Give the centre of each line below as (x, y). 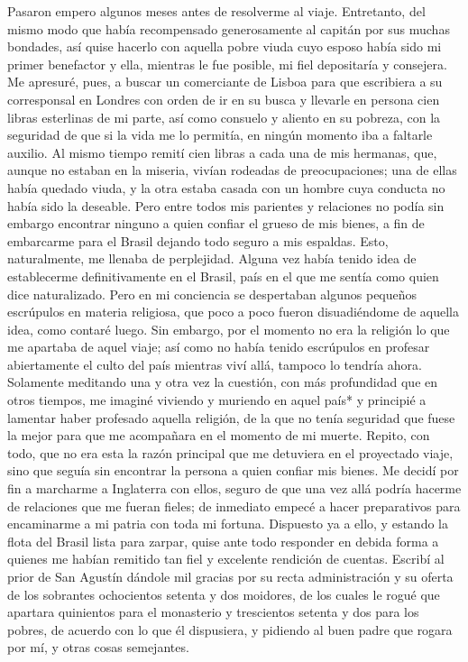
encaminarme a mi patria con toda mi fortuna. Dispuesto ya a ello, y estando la (228, 524)
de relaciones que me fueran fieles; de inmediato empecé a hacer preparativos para (234, 506)
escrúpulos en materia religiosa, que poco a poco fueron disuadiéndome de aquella (233, 312)
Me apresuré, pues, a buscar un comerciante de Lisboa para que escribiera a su (225, 82)
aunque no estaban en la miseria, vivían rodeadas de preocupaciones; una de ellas (232, 170)
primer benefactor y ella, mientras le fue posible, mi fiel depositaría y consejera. (227, 64)
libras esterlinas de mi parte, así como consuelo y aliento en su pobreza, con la (224, 117)
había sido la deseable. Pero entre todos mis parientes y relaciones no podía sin (226, 205)
